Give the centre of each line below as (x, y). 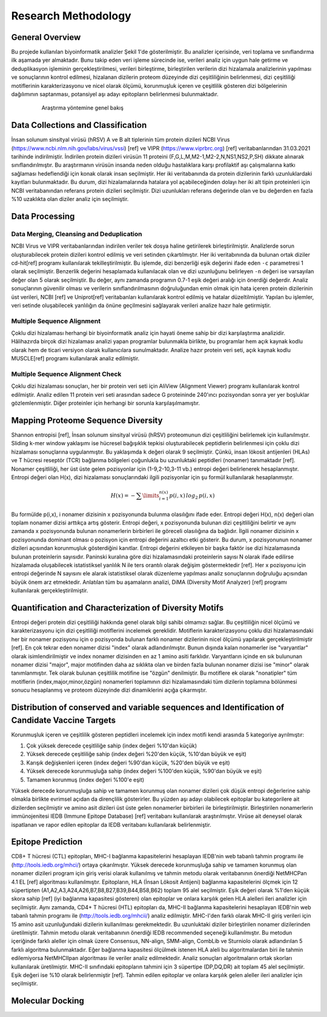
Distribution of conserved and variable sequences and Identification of (148, 707)
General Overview (46, 37)
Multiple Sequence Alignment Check (66, 374)
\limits (151, 496)
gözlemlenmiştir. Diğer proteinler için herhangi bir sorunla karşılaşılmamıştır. (105, 403)
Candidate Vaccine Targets (64, 720)
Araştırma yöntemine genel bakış (83, 108)
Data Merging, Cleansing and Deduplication (77, 234)
